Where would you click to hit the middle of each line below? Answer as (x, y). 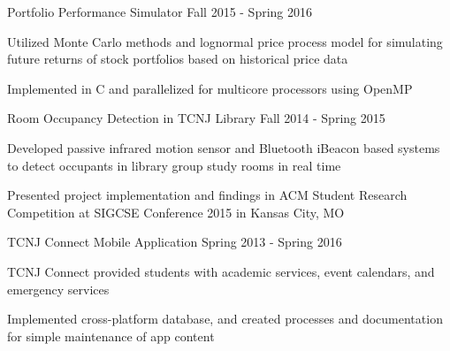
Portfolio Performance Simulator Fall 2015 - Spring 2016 (160, 11)
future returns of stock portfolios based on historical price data (178, 59)
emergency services (58, 289)
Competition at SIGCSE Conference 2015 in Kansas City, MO (176, 212)
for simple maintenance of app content (111, 336)
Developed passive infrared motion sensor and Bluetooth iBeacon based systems (224, 147)
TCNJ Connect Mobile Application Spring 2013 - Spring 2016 (175, 242)
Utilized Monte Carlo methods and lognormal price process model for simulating (225, 41)
